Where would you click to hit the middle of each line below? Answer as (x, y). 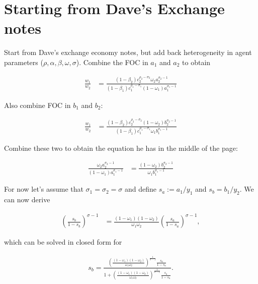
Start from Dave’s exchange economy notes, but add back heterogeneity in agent (128, 52)
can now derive (27, 200)
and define (140, 189)
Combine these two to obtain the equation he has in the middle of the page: (121, 148)
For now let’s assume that (44, 189)
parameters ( (24, 62)
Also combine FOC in (37, 105)
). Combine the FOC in (112, 62)
